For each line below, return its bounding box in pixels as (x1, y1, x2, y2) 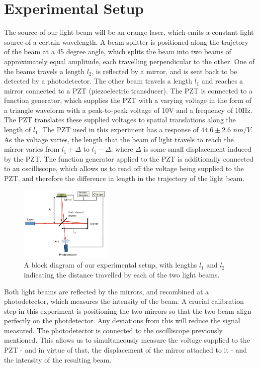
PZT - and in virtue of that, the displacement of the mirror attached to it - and (4, 345, 247, 355)
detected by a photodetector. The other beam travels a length (4, 76, 192, 86)
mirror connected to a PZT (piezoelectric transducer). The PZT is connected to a (4, 85, 253, 95)
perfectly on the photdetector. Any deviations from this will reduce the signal (4, 315, 240, 326)
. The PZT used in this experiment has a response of (38, 124, 199, 135)
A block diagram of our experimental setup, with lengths (24, 260, 197, 270)
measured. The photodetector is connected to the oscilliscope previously (4, 325, 223, 335)
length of (4, 124, 31, 135)
